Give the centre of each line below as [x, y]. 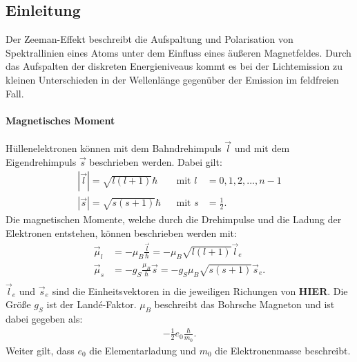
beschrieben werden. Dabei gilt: [156, 161]
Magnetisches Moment [60, 120]
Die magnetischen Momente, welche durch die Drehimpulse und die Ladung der [174, 219]
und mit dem [262, 148]
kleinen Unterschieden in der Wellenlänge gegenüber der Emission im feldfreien [172, 79]
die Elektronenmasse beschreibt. [283, 350]
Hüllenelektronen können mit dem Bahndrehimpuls [114, 148]
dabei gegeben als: [44, 319]
